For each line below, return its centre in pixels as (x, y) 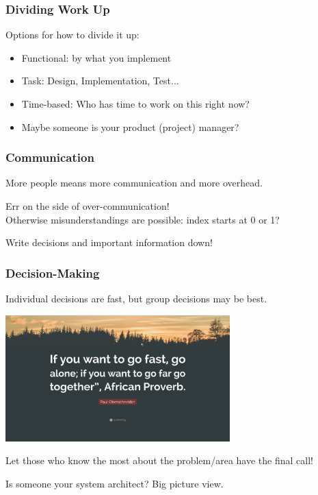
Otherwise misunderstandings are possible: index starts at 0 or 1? (143, 219)
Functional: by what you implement (96, 57)
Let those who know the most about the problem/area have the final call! (159, 460)
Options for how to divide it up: (72, 35)
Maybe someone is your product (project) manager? (130, 126)
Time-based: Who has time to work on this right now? (135, 104)
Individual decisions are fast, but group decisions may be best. (136, 298)
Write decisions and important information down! (109, 242)
